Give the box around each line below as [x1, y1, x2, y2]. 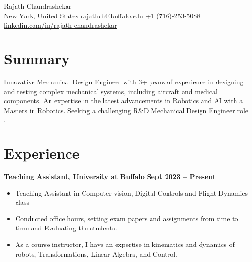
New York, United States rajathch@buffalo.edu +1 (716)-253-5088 [4, 10, 201, 20]
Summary [4, 48, 70, 68]
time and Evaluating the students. [15, 223, 117, 233]
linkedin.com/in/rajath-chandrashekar [4, 20, 117, 30]
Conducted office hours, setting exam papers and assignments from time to [15, 213, 238, 223]
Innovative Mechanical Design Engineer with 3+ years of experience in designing [4, 76, 244, 86]
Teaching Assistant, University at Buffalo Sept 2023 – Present [4, 171, 216, 181]
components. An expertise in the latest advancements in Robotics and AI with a [4, 96, 243, 106]
